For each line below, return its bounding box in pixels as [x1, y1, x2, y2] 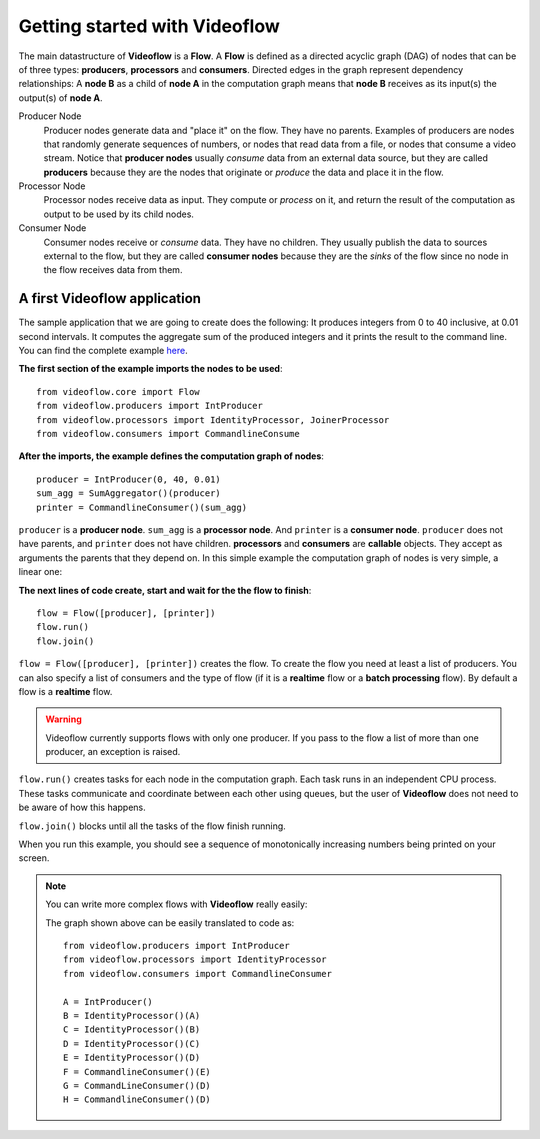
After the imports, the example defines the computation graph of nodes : [18, 450, 325, 462]
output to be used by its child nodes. [43, 208, 195, 220]
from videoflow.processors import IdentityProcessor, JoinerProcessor [36, 414, 390, 425]
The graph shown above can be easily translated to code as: [45, 916, 295, 929]
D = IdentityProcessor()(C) [63, 1038, 201, 1049]
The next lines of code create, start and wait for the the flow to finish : [18, 584, 312, 596]
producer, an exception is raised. [45, 746, 181, 758]
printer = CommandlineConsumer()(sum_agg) [36, 501, 248, 513]
